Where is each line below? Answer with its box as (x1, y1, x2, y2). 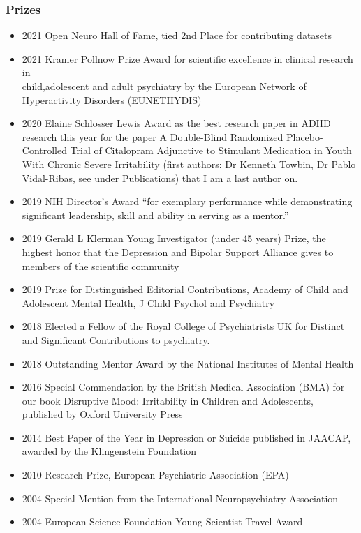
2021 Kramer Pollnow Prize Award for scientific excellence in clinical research (22, 51, 353, 66)
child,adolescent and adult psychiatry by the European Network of (22, 79, 307, 93)
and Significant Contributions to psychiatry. (22, 332, 210, 347)
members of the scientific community (22, 258, 179, 273)
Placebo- (286, 129, 323, 144)
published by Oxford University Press (22, 407, 183, 421)
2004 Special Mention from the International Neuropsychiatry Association (22, 490, 339, 505)
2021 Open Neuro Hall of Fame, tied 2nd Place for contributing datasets (22, 28, 332, 43)
